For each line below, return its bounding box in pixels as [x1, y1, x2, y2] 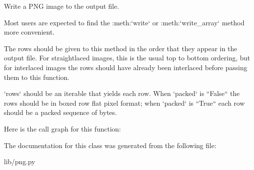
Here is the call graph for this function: [4, 123, 121, 133]
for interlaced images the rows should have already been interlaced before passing [4, 62, 247, 72]
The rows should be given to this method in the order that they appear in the [4, 43, 237, 53]
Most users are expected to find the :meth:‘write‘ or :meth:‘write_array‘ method [4, 17, 245, 27]
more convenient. [4, 27, 55, 37]
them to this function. [4, 72, 70, 82]
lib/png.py [4, 156, 35, 167]
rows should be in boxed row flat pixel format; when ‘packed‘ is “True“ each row [4, 97, 245, 108]
